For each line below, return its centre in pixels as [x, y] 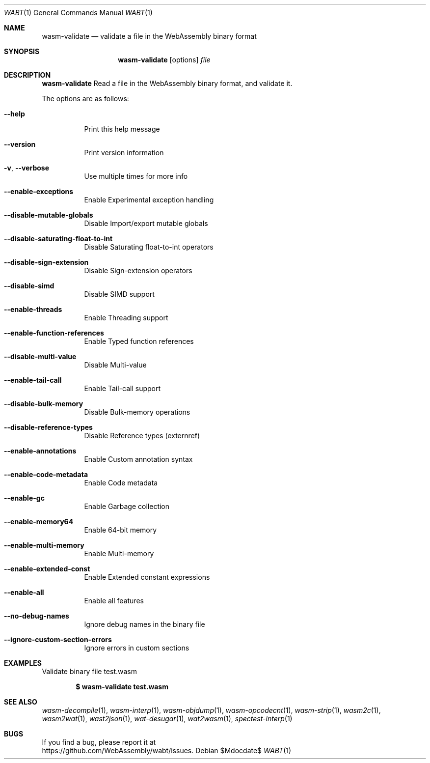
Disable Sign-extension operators [138, 270]
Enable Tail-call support [122, 388]
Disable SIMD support [119, 294]
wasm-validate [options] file [164, 60]
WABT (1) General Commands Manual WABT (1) [78, 13]
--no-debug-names [37, 616]
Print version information [124, 153]
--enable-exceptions [39, 191]
